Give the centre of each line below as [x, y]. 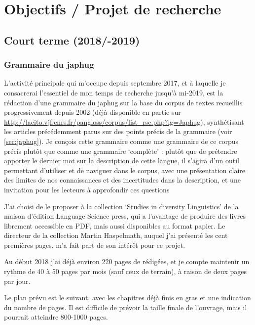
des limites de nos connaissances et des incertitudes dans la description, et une [122, 180]
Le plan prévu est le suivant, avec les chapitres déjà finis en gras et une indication [127, 298]
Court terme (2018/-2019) [72, 40]
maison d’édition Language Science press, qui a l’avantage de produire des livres [125, 216]
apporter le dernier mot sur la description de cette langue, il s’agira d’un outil [122, 161]
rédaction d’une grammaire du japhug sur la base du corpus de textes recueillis [123, 102]
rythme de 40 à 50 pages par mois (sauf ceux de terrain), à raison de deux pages [126, 271]
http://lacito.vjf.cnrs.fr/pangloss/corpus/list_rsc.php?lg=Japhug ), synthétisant [124, 121]
